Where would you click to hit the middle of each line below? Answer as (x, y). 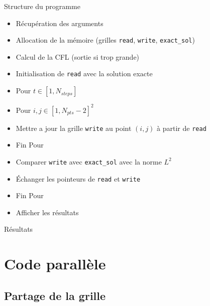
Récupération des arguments (60, 23)
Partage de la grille (55, 295)
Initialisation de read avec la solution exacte (84, 73)
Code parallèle (55, 264)
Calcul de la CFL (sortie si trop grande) (78, 56)
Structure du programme (42, 6)
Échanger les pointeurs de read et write (78, 178)
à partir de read (182, 128)
